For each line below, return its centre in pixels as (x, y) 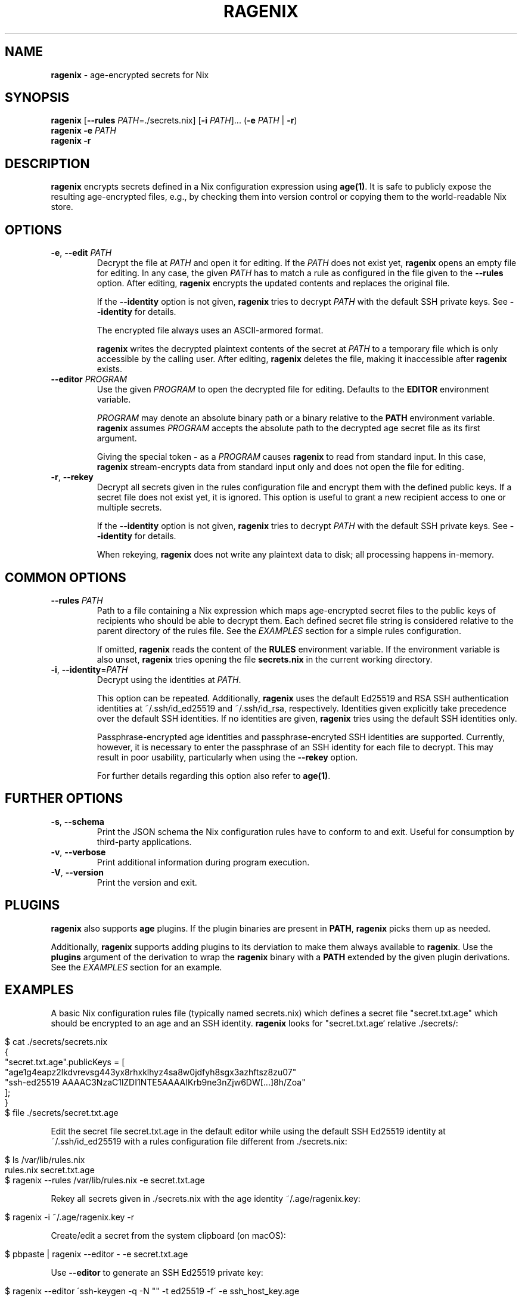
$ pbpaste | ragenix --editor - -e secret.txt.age (97, 1254)
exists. (109, 369)
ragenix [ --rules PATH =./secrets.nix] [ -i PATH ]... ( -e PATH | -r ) (174, 120)
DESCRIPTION (47, 163)
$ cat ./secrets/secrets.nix (56, 1041)
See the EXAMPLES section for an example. (136, 967)
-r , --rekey (72, 477)
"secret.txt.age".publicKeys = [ (65, 1062)
